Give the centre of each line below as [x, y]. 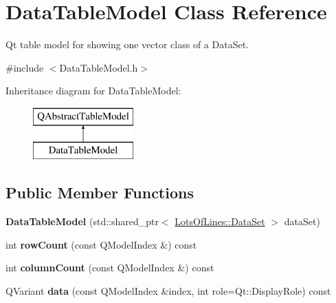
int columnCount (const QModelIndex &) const [110, 268]
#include [25, 67]
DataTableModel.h [99, 67]
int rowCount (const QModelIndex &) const [101, 244]
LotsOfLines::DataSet [220, 221]
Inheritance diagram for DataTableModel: [93, 91]
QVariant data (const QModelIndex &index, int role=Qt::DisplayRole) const [168, 291]
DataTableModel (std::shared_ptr [82, 221]
